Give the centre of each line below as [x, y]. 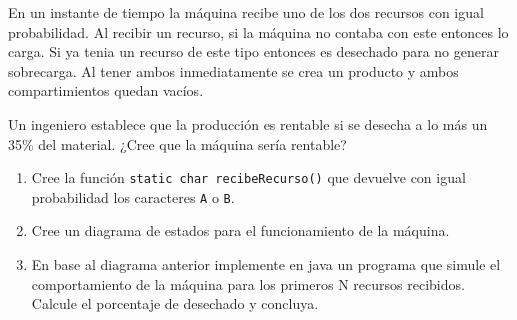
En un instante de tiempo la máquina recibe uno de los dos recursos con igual [246, 12]
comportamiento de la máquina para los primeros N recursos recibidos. [248, 283]
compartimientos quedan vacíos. [106, 90]
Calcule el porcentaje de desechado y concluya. [175, 303]
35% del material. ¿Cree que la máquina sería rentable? [177, 143]
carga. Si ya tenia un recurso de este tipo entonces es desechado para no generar [253, 51]
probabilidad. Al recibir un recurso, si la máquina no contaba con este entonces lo [258, 31]
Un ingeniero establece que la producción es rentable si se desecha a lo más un [248, 123]
